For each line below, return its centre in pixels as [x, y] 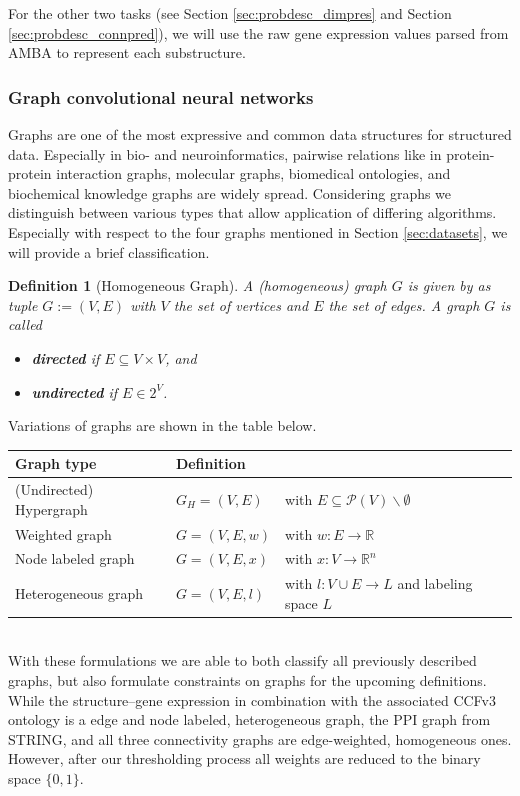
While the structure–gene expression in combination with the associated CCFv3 [252, 699]
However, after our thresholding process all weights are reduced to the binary [244, 758]
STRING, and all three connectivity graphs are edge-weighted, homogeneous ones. [260, 738]
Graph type [56, 463]
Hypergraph [51, 508]
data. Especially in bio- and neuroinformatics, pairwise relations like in [225, 153]
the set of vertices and [241, 304]
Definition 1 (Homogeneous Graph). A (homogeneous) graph [197, 285]
